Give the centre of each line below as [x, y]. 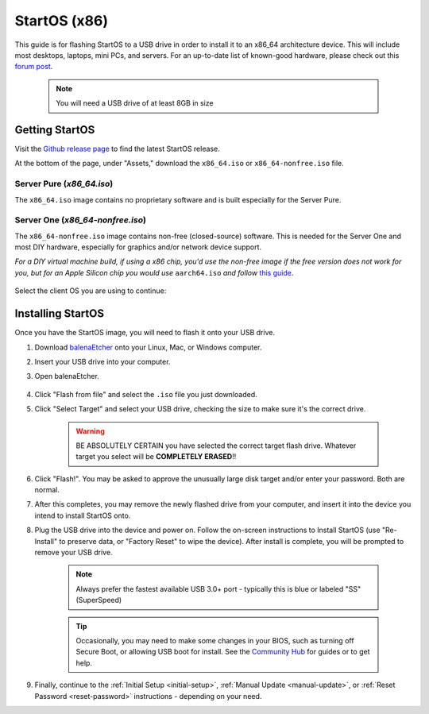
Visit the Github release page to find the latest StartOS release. [117, 149]
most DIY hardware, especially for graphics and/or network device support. [138, 247]
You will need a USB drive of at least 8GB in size [135, 103]
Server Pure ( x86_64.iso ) [64, 184]
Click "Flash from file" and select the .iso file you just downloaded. [146, 394]
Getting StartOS [55, 130]
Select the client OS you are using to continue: [91, 291]
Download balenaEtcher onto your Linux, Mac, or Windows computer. [148, 347]
